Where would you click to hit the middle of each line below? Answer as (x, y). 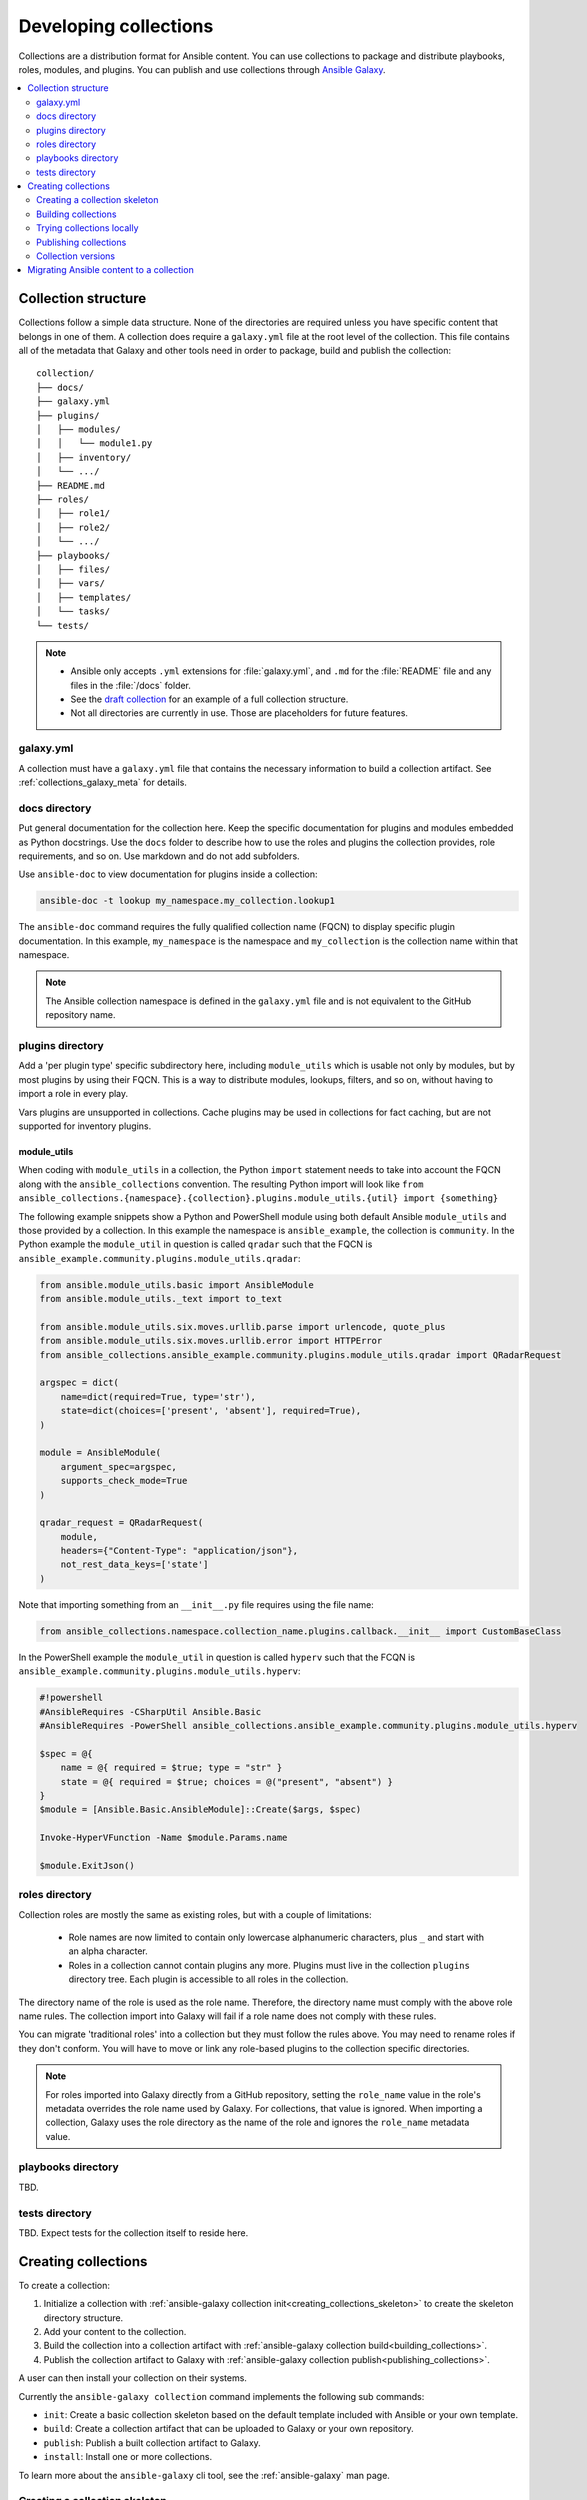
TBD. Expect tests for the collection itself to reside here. (133, 2232)
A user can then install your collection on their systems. (132, 2378)
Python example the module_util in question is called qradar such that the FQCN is (195, 1244)
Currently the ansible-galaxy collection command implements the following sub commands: (221, 2396)
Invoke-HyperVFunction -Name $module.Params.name (163, 1838)
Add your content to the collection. (115, 2332)
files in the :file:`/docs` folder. (131, 685)
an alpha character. (108, 1951)
